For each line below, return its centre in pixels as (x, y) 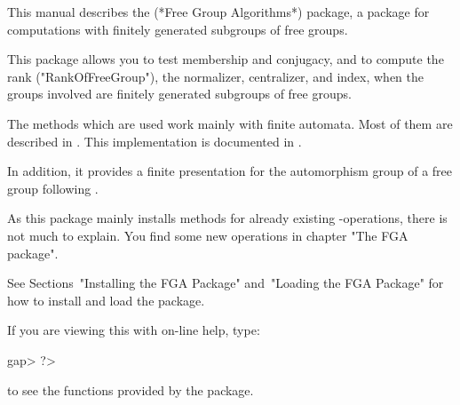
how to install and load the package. (106, 300)
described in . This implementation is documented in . (155, 141)
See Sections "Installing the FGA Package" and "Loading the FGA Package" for (226, 283)
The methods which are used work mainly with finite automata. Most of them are (230, 123)
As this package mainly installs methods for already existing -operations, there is (227, 218)
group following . (53, 188)
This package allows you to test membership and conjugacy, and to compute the (226, 59)
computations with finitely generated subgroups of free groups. (178, 29)
